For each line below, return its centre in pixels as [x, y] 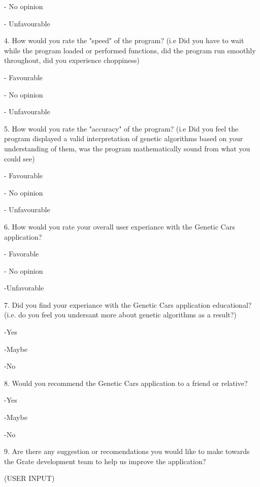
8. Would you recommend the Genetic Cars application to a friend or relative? [126, 383]
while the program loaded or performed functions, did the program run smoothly [130, 50]
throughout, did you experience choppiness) [72, 60]
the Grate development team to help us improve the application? [105, 461]
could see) [20, 158]
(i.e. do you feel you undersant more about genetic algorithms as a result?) [120, 315]
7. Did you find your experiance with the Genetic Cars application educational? [128, 304]
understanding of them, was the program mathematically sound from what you [127, 148]
